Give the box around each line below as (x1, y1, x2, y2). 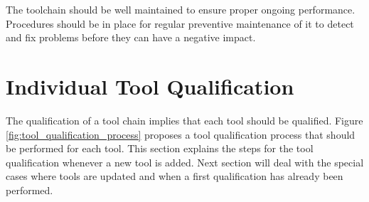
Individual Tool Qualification (6, 71, 294, 100)
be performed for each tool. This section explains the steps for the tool (6, 141, 314, 156)
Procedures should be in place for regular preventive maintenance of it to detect (6, 16, 354, 31)
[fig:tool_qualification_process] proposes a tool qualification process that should (6, 127, 355, 142)
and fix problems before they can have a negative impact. (6, 30, 256, 45)
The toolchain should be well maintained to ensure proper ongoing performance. (6, 2, 355, 16)
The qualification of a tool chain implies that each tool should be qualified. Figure (6, 112, 363, 127)
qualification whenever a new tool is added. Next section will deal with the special (6, 154, 364, 169)
